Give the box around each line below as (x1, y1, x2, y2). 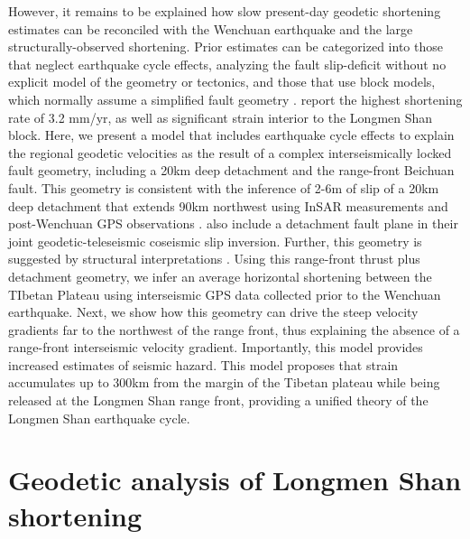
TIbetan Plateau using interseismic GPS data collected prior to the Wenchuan (8, 284, 441, 303)
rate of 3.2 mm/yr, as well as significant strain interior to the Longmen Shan (8, 107, 433, 126)
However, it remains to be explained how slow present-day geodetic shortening (8, 2, 441, 20)
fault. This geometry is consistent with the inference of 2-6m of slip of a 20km (8, 178, 439, 197)
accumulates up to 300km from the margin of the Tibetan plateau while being (8, 373, 440, 392)
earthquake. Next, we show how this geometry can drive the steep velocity (8, 302, 419, 321)
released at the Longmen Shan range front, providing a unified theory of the (8, 391, 429, 410)
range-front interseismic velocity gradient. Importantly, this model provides (8, 338, 423, 357)
